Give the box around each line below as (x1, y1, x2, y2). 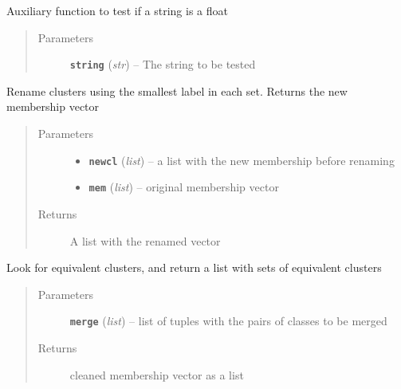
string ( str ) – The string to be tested (69, 56, 256, 73)
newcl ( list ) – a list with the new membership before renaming (88, 151, 395, 168)
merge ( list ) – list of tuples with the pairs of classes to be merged (69, 312, 387, 329)
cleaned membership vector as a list (69, 366, 244, 383)
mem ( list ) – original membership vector (88, 179, 279, 195)
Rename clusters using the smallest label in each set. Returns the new (6, 82, 348, 99)
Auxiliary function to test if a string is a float (6, 2, 228, 18)
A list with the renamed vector (69, 232, 221, 249)
